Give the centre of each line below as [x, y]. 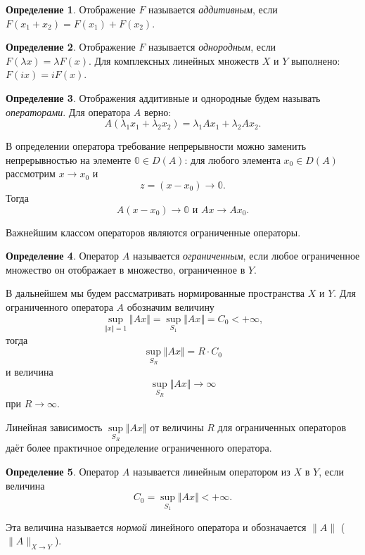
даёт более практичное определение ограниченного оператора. [139, 448]
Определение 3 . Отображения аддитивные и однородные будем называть [163, 97]
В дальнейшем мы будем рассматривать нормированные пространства [155, 293]
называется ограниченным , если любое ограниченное [246, 256]
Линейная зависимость [54, 427]
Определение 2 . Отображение [71, 47]
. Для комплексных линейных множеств [174, 60]
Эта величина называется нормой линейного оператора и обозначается [156, 527]
